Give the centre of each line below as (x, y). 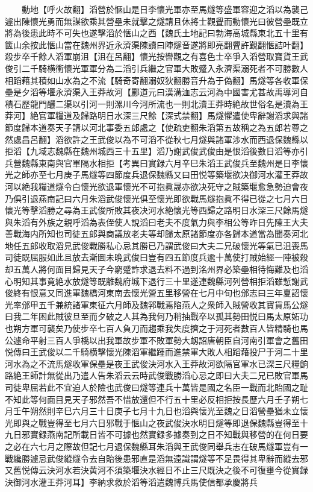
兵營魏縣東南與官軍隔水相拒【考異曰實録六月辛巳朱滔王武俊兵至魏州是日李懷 (156, 162)
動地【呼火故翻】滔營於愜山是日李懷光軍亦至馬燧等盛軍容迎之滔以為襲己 (165, 9)
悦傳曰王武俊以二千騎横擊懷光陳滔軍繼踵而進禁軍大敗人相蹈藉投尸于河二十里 (156, 352)
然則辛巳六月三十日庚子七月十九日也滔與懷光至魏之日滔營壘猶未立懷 (173, 411)
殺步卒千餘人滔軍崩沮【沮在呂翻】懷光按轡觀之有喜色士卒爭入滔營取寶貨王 (152, 56)
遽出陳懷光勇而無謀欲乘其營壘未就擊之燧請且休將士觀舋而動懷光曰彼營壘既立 (156, 21)
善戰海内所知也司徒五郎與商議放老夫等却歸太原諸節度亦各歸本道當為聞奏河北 (156, 234)
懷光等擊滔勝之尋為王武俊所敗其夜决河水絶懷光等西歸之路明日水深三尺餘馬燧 (156, 210)
